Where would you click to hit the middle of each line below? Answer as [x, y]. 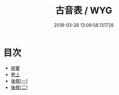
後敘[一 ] [19, 81]
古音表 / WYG [84, 11]
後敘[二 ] [19, 87]
